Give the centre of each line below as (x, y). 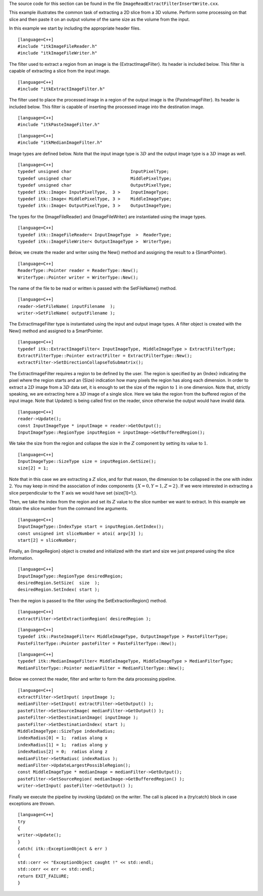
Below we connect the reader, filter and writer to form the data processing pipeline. (93, 679)
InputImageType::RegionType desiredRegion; (70, 576)
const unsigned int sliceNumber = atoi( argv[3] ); (81, 533)
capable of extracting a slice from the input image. (60, 71)
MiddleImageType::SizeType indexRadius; (66, 731)
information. (21, 558)
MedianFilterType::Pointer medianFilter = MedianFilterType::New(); (101, 668)
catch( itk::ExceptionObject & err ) (63, 849)
